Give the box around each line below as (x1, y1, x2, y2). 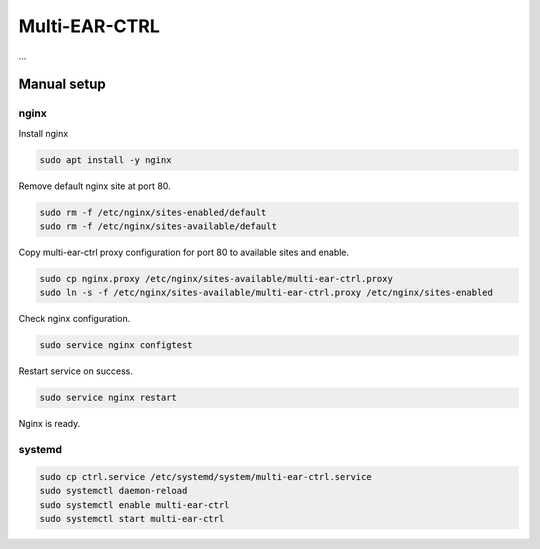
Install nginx (18, 127, 69, 139)
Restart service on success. (18, 365, 134, 377)
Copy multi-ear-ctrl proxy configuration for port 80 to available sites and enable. (18, 246, 350, 259)
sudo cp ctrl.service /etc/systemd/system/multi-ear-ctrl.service (39, 471, 372, 482)
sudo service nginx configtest (39, 340, 194, 351)
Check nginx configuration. (18, 313, 131, 325)
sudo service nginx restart (39, 392, 177, 404)
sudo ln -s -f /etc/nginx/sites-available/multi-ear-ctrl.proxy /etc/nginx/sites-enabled (39, 287, 494, 299)
